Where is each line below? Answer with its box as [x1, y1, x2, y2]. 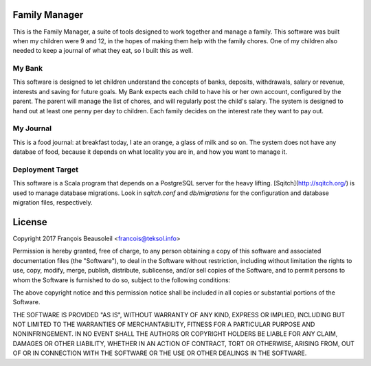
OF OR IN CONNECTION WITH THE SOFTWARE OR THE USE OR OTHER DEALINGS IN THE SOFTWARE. [12, 349, 307, 357]
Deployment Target [12, 165, 79, 174]
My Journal [12, 124, 52, 133]
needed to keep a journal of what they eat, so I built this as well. [12, 47, 194, 55]
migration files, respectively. [12, 198, 93, 207]
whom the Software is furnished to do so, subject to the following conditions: [12, 275, 231, 284]
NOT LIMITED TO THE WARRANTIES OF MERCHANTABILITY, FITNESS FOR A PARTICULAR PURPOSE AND [12, 320, 315, 329]
